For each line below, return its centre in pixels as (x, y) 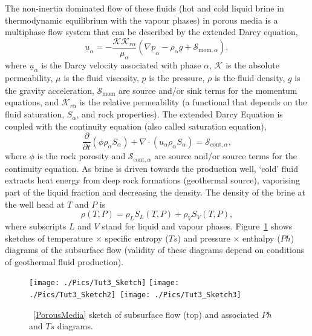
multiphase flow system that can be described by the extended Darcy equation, (151, 32)
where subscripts (36, 226)
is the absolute (252, 64)
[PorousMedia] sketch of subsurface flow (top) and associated (146, 314)
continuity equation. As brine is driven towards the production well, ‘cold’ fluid (151, 168)
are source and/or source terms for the (226, 156)
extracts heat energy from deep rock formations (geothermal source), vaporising (152, 180)
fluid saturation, (35, 114)
